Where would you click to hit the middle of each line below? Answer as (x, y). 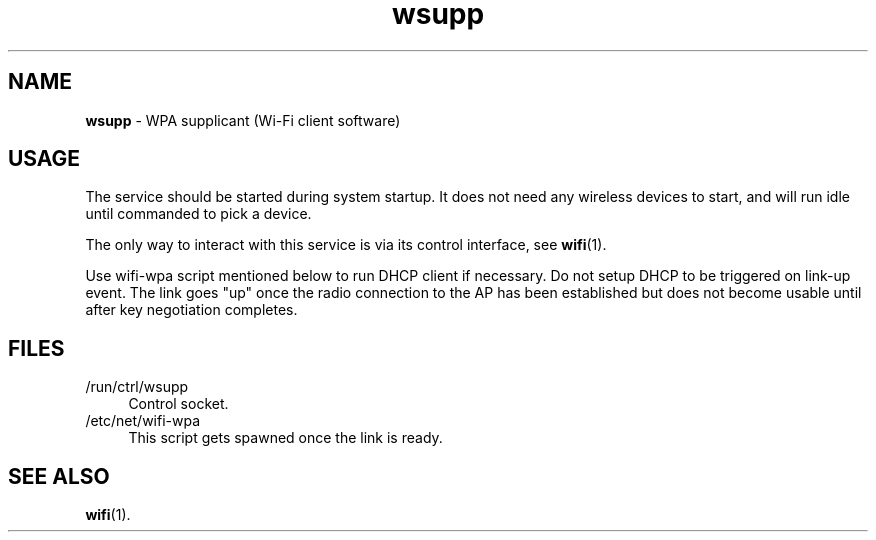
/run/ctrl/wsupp (137, 387)
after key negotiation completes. (191, 310)
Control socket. (178, 404)
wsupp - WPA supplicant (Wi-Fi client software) (243, 120)
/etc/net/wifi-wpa (143, 421)
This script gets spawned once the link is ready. (285, 438)
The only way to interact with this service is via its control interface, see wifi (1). (346, 245)
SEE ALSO (59, 476)
